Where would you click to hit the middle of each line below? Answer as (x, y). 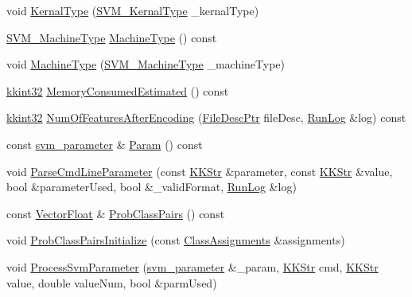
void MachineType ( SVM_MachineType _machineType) (146, 64)
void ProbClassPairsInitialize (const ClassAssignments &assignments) (176, 240)
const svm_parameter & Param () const (105, 144)
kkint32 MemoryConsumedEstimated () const (118, 90)
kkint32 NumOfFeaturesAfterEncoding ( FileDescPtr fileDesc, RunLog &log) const (206, 117)
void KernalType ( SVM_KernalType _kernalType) (133, 10)
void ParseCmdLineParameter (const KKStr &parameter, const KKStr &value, (200, 171)
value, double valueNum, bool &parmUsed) (112, 282)
